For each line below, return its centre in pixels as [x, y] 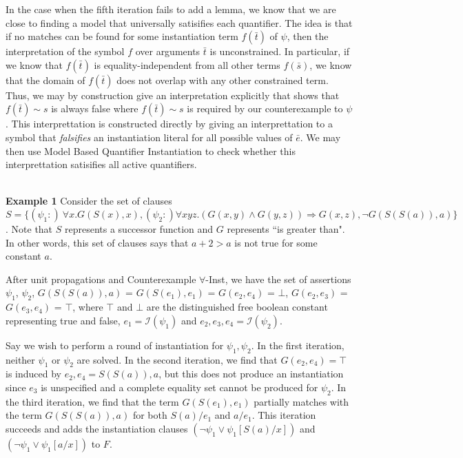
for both [150, 415]
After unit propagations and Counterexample [101, 279]
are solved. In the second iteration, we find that [177, 359]
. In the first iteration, [298, 345]
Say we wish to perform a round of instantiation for [115, 345]
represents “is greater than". [286, 228]
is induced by [33, 374]
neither [20, 359]
